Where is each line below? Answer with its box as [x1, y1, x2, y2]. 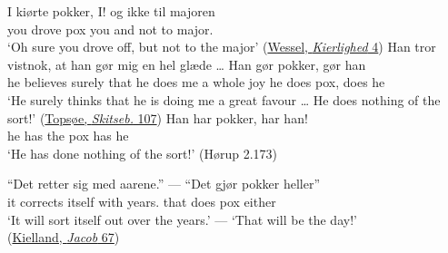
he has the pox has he [7, 126, 129, 145]
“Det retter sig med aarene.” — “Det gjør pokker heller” [7, 174, 321, 193]
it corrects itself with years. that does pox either [7, 191, 276, 210]
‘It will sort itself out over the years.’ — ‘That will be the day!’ [7, 209, 357, 229]
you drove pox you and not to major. [7, 19, 214, 38]
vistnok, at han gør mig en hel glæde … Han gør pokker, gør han [7, 54, 366, 73]
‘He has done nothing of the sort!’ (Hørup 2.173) [7, 143, 277, 162]
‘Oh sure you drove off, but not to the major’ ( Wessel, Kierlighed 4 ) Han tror [7, 37, 436, 56]
